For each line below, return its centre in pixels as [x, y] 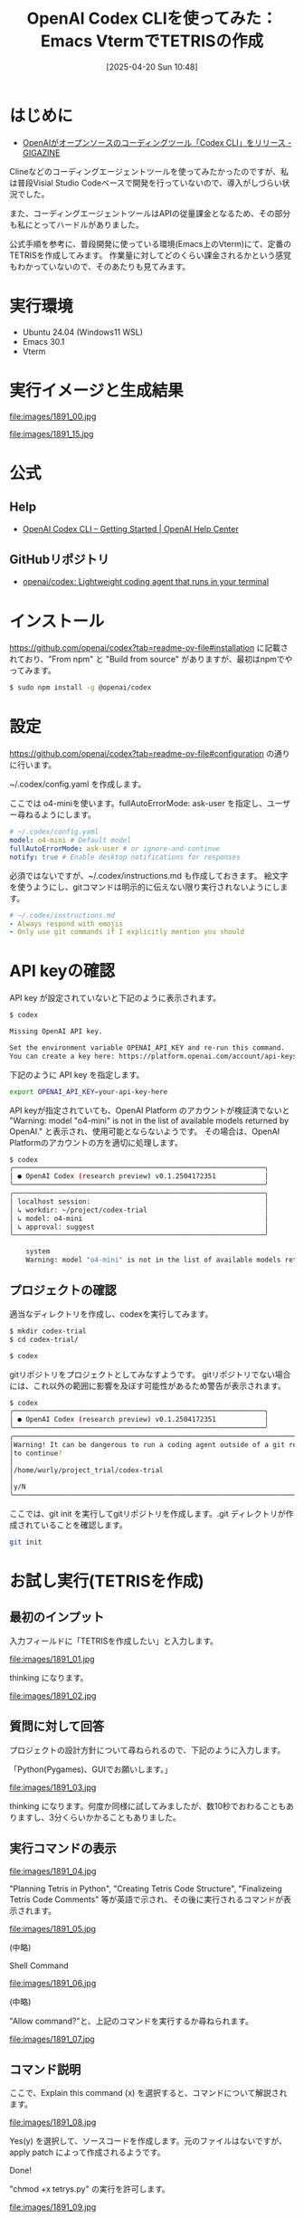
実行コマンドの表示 [63, 1848]
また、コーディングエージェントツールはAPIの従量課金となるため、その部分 [150, 213]
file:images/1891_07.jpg [52, 2039]
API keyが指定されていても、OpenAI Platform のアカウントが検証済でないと [150, 1110]
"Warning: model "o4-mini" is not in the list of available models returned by [149, 1120]
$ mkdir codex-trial [48, 1331]
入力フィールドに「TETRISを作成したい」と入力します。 [114, 1641]
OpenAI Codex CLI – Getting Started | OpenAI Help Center [130, 528]
